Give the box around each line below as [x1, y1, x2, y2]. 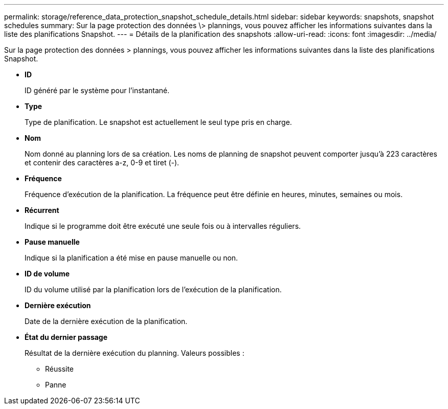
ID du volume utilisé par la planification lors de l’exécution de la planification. [25, 285, 282, 294]
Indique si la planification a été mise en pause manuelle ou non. [25, 253, 238, 262]
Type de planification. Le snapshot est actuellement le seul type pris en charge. [25, 118, 292, 126]
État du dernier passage [25, 333, 108, 341]
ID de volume [25, 269, 70, 278]
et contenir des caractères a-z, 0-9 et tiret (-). [25, 158, 180, 167]
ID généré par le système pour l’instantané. [25, 86, 170, 95]
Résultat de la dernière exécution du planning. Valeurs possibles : [25, 349, 244, 357]
